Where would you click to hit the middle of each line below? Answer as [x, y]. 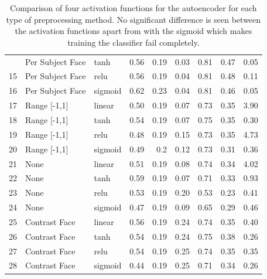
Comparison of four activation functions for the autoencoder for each [133, 8]
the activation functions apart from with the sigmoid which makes [133, 31]
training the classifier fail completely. [133, 42]
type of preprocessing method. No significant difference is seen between [133, 19]
